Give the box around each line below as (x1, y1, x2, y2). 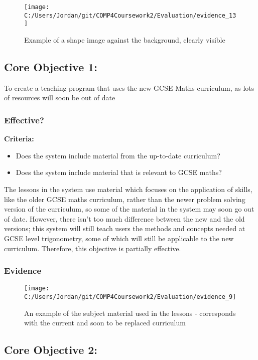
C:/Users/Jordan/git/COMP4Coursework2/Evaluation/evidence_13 (24, 12, 236, 19)
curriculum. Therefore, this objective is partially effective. (4, 243, 181, 253)
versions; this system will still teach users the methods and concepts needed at (4, 223, 245, 234)
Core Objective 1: (4, 59, 98, 74)
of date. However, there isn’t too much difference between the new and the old (4, 213, 245, 224)
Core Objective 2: (4, 342, 98, 357)
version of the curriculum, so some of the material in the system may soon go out (4, 204, 254, 214)
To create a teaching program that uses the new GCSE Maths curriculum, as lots (4, 82, 254, 93)
